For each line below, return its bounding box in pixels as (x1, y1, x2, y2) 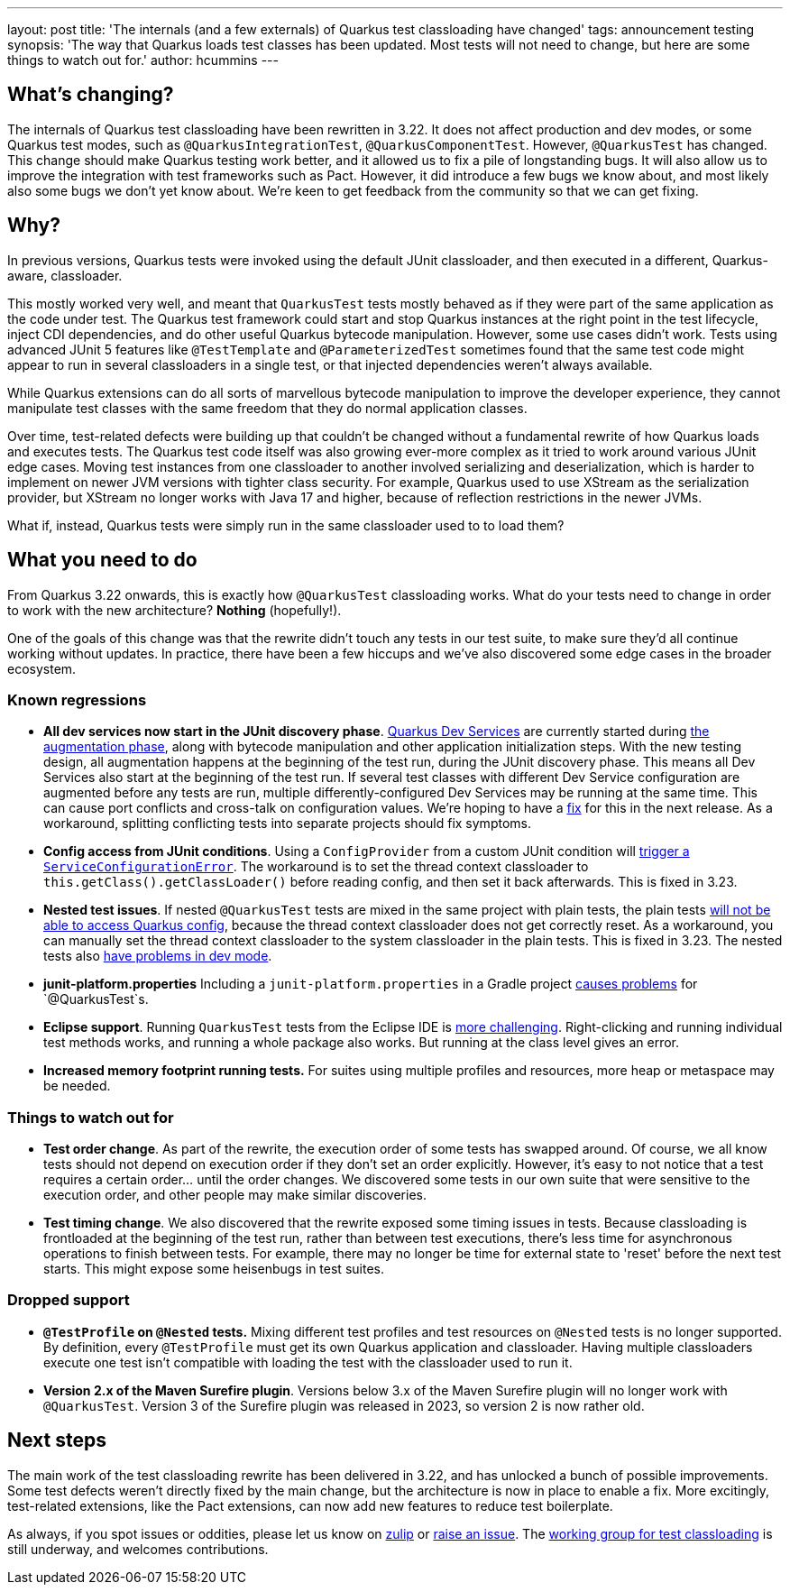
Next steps (7, 1429, 106, 1452)
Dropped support (7, 1291, 130, 1310)
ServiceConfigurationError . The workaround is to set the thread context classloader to (43, 859, 589, 875)
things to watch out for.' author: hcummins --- (7, 52, 279, 68)
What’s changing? (7, 83, 174, 106)
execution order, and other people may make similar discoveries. (43, 1187, 427, 1203)
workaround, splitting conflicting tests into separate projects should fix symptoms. (43, 815, 531, 832)
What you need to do (7, 548, 197, 572)
